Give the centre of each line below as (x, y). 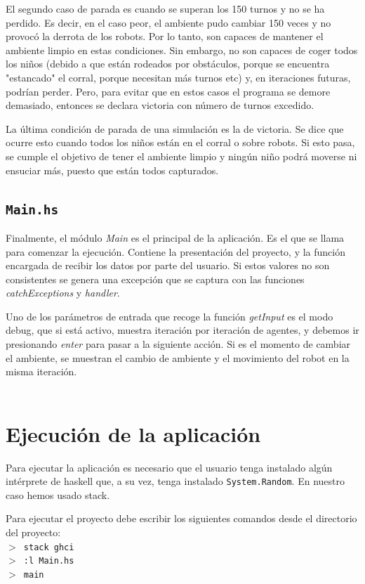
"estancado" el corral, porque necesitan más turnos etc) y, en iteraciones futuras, (178, 77)
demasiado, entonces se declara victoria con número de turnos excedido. (160, 105)
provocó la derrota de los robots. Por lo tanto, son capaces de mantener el (165, 36)
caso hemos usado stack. (58, 494)
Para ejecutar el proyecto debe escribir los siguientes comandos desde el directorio (181, 518)
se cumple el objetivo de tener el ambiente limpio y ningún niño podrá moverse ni (181, 156)
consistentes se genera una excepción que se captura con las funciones (155, 279)
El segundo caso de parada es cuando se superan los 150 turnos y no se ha (165, 8)
